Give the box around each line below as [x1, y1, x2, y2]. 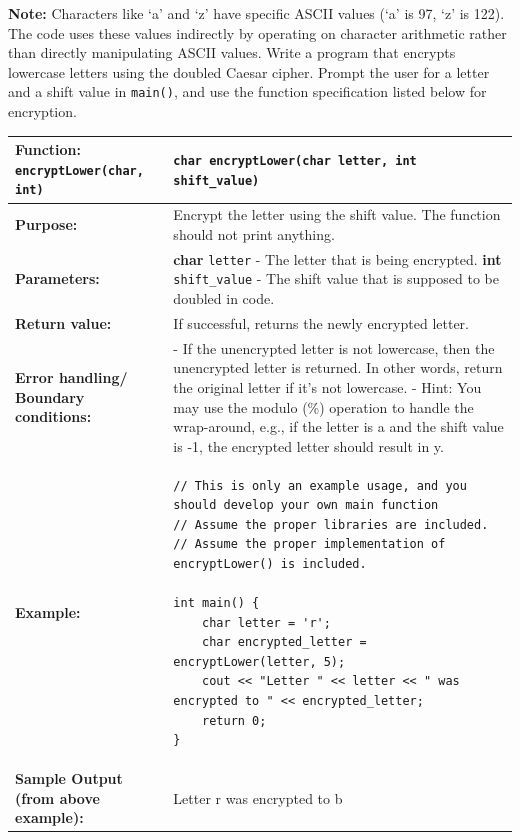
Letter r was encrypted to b [173, 787, 343, 808]
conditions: [15, 406, 92, 427]
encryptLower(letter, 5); [173, 654, 346, 669]
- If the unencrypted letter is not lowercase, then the [173, 337, 495, 358]
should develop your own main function [173, 498, 439, 513]
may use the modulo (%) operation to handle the [173, 396, 474, 417]
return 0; [202, 713, 267, 728]
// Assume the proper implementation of [173, 537, 446, 552]
